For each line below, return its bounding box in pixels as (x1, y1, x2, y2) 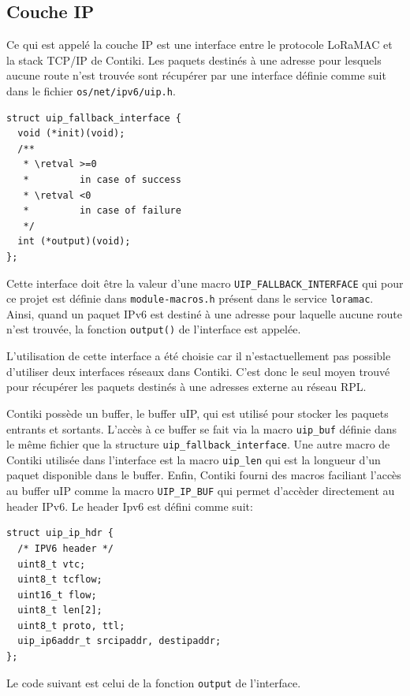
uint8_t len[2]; (17, 605, 102, 616)
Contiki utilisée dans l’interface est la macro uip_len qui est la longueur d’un (6, 451, 381, 467)
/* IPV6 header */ (17, 542, 114, 554)
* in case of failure (23, 205, 181, 217)
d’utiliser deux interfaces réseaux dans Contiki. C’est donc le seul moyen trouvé (6, 363, 390, 379)
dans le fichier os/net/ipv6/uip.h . (6, 82, 176, 99)
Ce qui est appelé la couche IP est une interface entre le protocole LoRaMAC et (6, 36, 393, 53)
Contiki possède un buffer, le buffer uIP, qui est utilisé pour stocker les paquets (6, 404, 389, 421)
